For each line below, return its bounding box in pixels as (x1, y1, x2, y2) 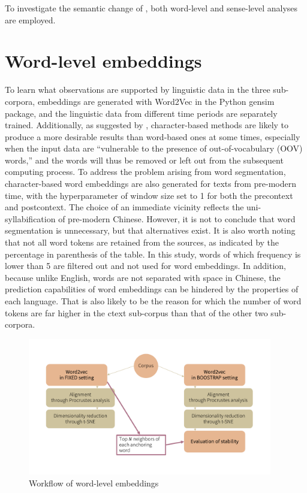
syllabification (5, 212, 56, 225)
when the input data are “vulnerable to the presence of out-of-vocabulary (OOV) (5, 142, 303, 155)
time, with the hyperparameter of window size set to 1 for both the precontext (5, 189, 293, 201)
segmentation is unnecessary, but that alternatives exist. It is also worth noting (5, 224, 296, 237)
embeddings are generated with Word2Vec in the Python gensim (37, 95, 275, 107)
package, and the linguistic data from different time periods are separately (5, 107, 278, 119)
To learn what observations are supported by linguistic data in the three (5, 83, 270, 96)
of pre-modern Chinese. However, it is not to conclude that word (58, 212, 296, 225)
